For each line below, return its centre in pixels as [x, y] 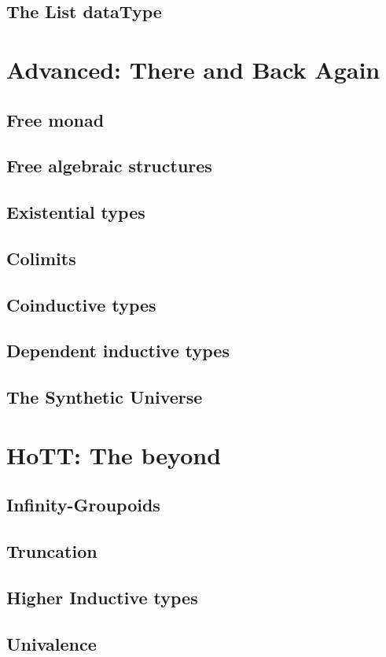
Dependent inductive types [118, 351]
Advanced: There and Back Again [193, 69]
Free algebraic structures [109, 166]
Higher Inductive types [102, 597]
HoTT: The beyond [114, 454]
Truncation [52, 551]
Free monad [55, 119]
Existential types [76, 212]
